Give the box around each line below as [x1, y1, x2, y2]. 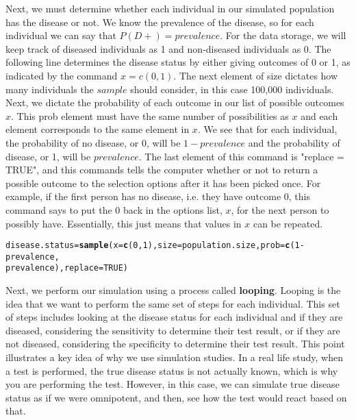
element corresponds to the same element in [5, 122, 190, 136]
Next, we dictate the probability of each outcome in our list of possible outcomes [5, 95, 344, 110]
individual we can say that [5, 28, 116, 42]
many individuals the [5, 82, 94, 96]
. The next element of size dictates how [173, 68, 338, 82]
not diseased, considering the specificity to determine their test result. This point [5, 336, 345, 351]
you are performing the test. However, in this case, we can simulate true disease [5, 377, 340, 391]
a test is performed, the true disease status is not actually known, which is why [5, 363, 338, 378]
